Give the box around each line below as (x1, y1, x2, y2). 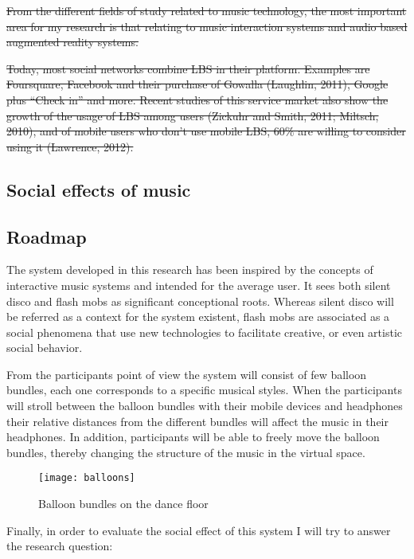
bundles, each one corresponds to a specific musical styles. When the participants (6, 381, 402, 398)
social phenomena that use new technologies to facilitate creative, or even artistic (6, 323, 402, 340)
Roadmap (6, 224, 87, 248)
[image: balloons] (38, 472, 135, 484)
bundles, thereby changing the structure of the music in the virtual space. (6, 444, 365, 460)
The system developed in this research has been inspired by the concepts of (6, 261, 373, 278)
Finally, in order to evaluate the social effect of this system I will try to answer (6, 522, 391, 538)
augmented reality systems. (6, 33, 139, 50)
